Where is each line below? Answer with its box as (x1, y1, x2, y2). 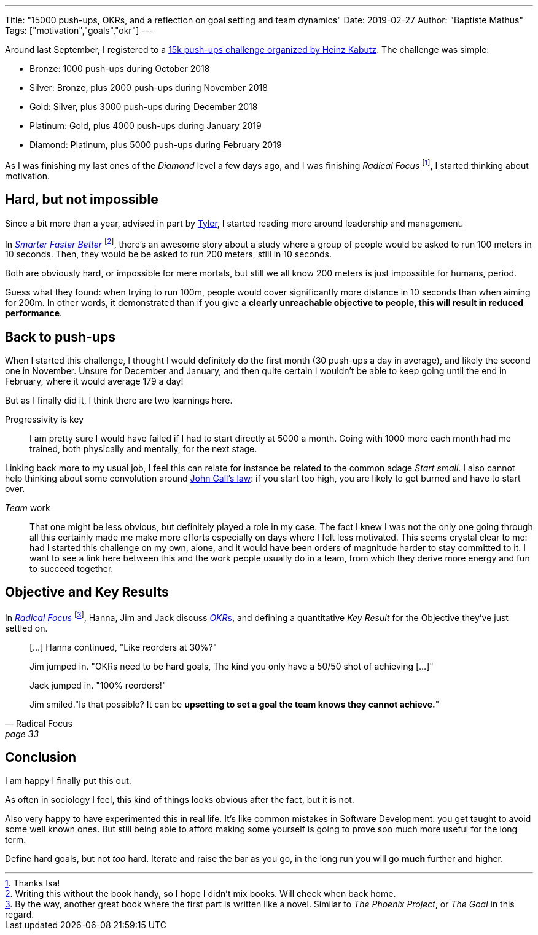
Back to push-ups (5, 329, 115, 345)
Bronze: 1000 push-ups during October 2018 (29, 63, 210, 74)
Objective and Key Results (5, 584, 169, 600)
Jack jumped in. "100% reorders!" (29, 679, 166, 690)
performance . (5, 308, 63, 319)
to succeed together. (29, 563, 114, 574)
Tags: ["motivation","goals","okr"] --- (5, 25, 154, 36)
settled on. (5, 622, 48, 633)
